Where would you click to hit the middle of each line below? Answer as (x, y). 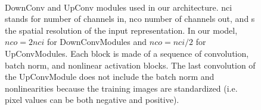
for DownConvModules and (97, 42)
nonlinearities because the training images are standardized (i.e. (121, 88)
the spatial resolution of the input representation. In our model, (121, 30)
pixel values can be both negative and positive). (92, 100)
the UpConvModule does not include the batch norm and (110, 77)
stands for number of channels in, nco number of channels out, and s (130, 19)
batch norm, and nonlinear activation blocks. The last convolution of (130, 65)
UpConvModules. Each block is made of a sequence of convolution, (127, 53)
